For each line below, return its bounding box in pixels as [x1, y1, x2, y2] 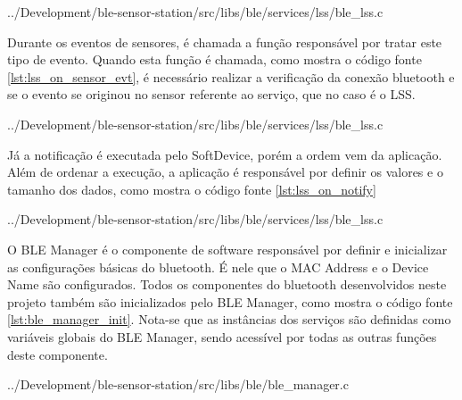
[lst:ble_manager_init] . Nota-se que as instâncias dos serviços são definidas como [7, 310, 451, 329]
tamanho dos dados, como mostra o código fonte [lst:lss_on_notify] [7, 179, 376, 198]
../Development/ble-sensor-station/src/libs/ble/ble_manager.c [7, 375, 349, 394]
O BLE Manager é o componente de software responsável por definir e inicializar [7, 239, 448, 258]
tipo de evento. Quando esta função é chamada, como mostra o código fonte [7, 50, 422, 69]
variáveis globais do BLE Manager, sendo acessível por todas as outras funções [7, 327, 437, 346]
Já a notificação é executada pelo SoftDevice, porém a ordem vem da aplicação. [7, 145, 442, 163]
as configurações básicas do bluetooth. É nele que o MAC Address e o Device [7, 257, 429, 276]
